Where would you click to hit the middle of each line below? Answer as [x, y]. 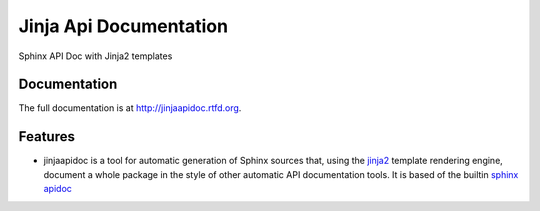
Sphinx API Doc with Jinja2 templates [95, 56]
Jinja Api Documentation [123, 26]
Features [46, 136]
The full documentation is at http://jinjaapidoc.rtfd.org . [130, 108]
